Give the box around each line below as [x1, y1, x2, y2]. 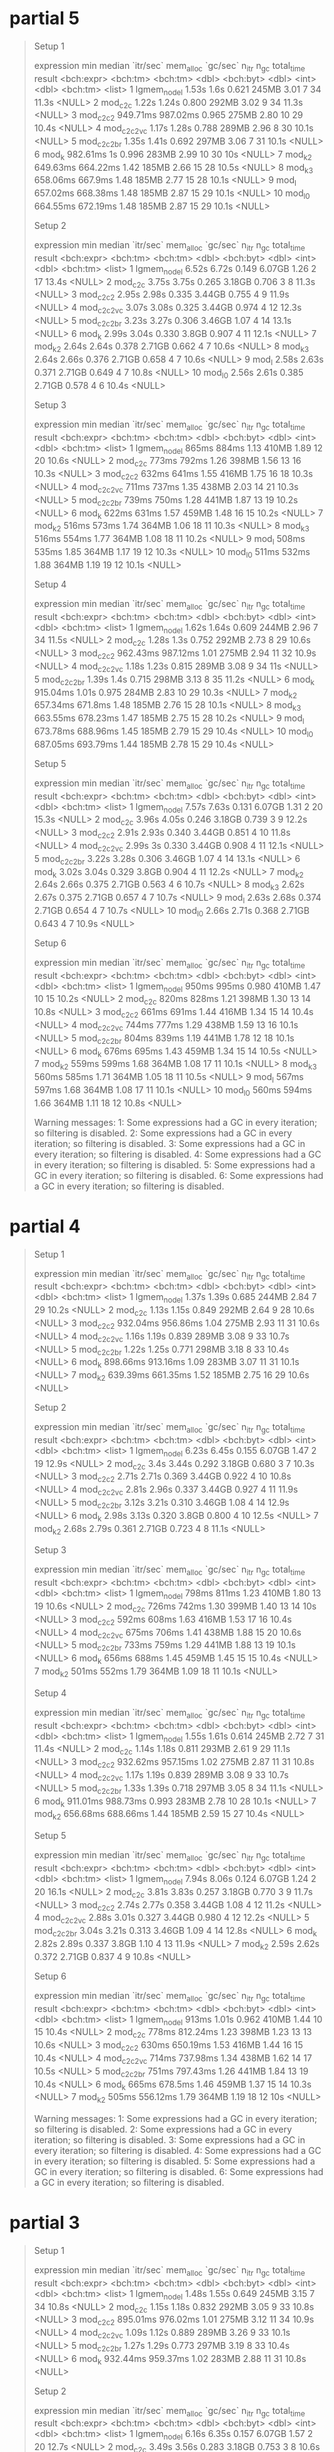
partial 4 [9, 1215, 81, 1237]
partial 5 [9, 7, 80, 30]
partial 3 [9, 2212, 81, 2234]
